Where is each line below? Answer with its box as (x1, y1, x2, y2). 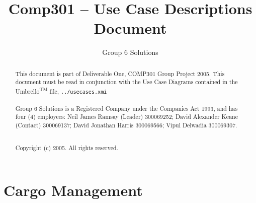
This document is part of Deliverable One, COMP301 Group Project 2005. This (15, 69, 225, 78)
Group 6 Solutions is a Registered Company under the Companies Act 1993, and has (15, 104, 238, 112)
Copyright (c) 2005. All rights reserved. (15, 144, 118, 152)
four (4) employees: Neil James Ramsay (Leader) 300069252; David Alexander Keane (15, 112, 238, 121)
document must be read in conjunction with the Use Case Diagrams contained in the (15, 78, 238, 86)
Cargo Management (4, 179, 143, 200)
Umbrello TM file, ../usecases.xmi (15, 86, 107, 95)
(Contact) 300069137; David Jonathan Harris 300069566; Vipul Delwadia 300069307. (15, 121, 237, 129)
